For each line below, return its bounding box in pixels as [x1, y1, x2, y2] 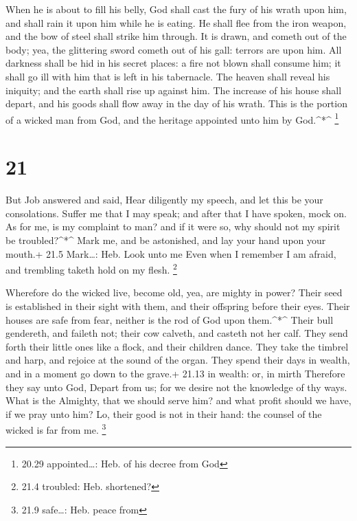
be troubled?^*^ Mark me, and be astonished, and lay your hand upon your [5, 232, 326, 247]
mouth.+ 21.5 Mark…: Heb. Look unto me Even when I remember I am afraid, [5, 246, 336, 260]
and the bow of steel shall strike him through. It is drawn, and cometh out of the [5, 29, 347, 43]
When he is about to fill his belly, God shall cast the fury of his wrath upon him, [5, 2, 347, 16]
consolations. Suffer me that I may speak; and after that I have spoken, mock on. [5, 206, 347, 220]
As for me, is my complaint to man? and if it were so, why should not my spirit [5, 219, 341, 234]
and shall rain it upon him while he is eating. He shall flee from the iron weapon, [5, 15, 347, 30]
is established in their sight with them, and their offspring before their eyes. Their [5, 298, 350, 313]
